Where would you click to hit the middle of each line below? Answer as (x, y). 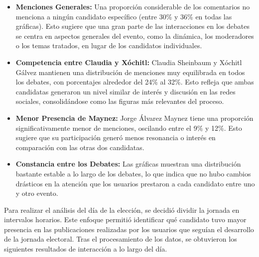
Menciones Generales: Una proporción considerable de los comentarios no (133, 6)
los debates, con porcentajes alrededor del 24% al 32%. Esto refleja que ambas (135, 82)
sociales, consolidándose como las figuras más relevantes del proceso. (120, 101)
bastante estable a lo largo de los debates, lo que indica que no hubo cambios (133, 173)
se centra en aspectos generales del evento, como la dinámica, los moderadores (135, 36)
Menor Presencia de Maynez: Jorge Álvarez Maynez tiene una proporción (134, 118)
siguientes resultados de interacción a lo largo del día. (86, 249)
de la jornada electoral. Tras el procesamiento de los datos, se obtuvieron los (121, 239)
